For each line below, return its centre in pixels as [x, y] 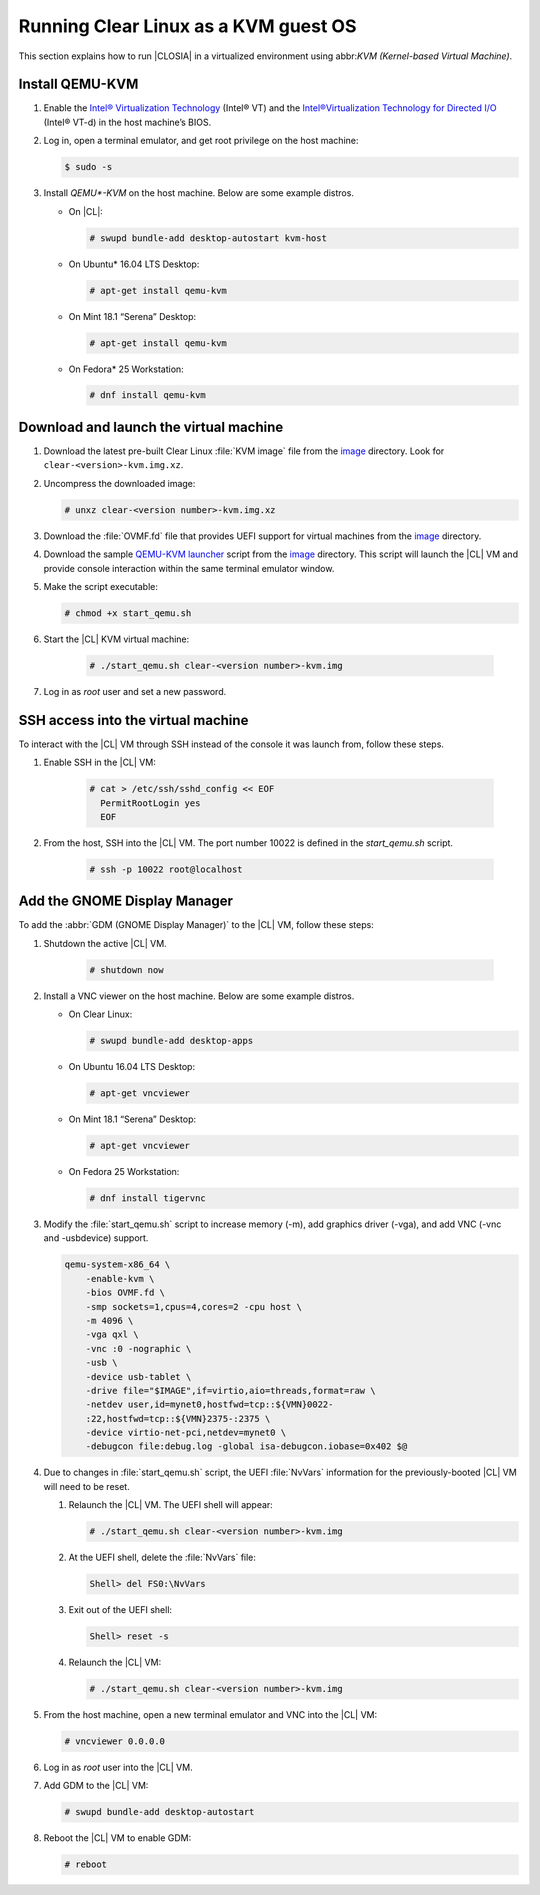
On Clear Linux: [100, 1014]
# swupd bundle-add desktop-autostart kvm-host [208, 238]
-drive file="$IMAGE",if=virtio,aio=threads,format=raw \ [230, 1390]
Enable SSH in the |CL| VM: [100, 762]
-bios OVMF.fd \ [125, 1293]
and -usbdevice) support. [96, 1238]
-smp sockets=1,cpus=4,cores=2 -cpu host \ [193, 1306]
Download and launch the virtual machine [151, 426]
